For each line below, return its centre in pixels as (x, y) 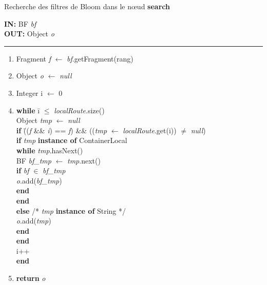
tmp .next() (84, 160)
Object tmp (34, 120)
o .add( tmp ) (34, 221)
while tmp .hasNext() (50, 150)
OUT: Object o (29, 34)
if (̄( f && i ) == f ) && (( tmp (62, 130)
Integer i (30, 93)
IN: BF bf (20, 23)
